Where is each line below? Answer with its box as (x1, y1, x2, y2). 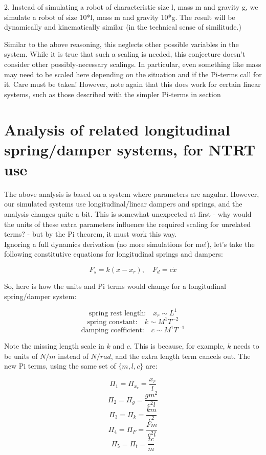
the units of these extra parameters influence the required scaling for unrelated (4, 218, 251, 229)
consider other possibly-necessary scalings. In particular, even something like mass (4, 58, 261, 69)
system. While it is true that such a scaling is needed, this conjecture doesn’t (4, 49, 246, 59)
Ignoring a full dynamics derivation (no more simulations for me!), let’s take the (4, 238, 255, 249)
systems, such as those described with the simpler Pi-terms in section (4, 88, 221, 99)
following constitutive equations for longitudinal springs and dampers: (4, 248, 223, 259)
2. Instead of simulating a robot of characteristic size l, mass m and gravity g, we (4, 2, 258, 12)
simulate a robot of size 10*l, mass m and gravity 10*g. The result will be (4, 11, 235, 22)
